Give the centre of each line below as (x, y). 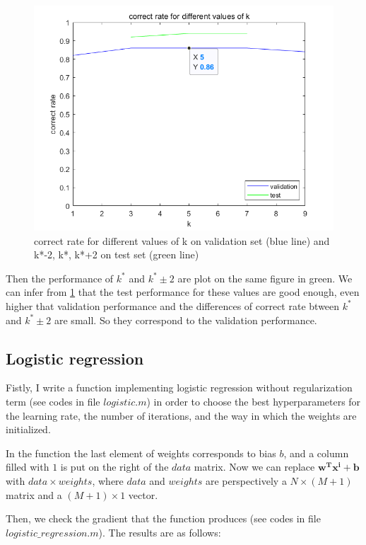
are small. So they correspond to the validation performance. (186, 320)
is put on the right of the (114, 467)
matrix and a (34, 494)
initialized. (28, 429)
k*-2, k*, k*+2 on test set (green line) (117, 254)
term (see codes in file (53, 401)
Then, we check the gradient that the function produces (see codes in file (163, 518)
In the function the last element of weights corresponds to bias (141, 453)
